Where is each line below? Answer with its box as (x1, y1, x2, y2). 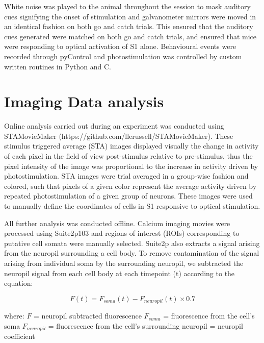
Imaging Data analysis (4, 91, 164, 112)
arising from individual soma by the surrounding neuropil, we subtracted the (4, 258, 244, 268)
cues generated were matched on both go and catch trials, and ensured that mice (4, 31, 257, 41)
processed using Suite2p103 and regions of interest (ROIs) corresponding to (4, 228, 240, 238)
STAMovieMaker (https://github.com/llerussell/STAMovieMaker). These (4, 130, 233, 141)
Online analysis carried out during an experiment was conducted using (4, 120, 224, 131)
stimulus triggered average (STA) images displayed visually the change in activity (4, 140, 259, 151)
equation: (4, 278, 33, 288)
